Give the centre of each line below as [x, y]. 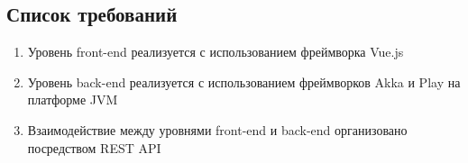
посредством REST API [94, 147]
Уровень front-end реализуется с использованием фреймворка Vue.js [216, 52]
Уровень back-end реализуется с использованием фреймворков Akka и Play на [244, 81]
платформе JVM [73, 100]
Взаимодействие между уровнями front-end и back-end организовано [217, 129]
